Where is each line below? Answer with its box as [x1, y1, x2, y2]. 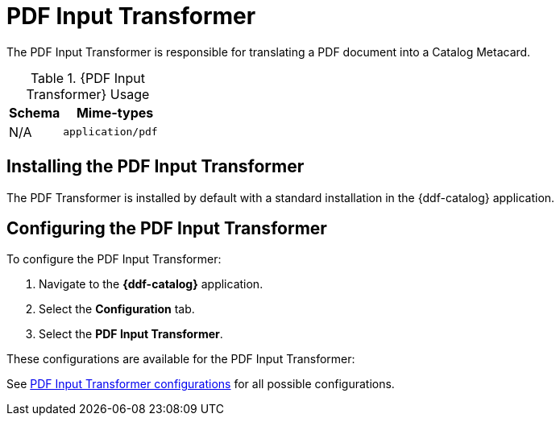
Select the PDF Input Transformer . [39, 327, 223, 341]
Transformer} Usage [26, 85, 150, 102]
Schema [9, 104, 60, 121]
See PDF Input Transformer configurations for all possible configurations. [6, 377, 395, 391]
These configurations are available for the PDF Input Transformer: [6, 352, 355, 366]
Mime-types [76, 104, 154, 121]
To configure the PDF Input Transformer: [6, 252, 222, 267]
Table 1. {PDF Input [30, 69, 145, 86]
